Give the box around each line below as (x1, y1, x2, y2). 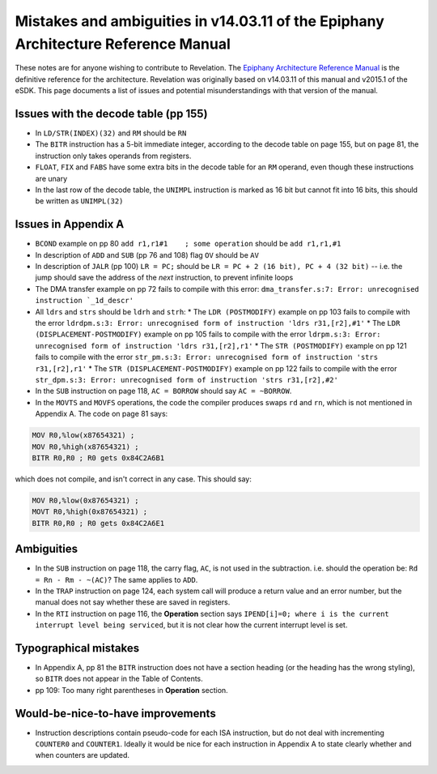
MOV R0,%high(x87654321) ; (32, 442, 139, 451)
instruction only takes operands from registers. (35, 151, 192, 160)
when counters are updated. (35, 750, 129, 760)
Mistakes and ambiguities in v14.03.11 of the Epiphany (15, 12, 384, 30)
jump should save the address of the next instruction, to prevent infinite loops (35, 272, 294, 283)
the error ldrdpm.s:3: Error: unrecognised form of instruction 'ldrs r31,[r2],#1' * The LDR (35, 319, 401, 328)
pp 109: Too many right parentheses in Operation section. (35, 685, 228, 695)
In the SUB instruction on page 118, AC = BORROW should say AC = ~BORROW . (35, 386, 292, 396)
